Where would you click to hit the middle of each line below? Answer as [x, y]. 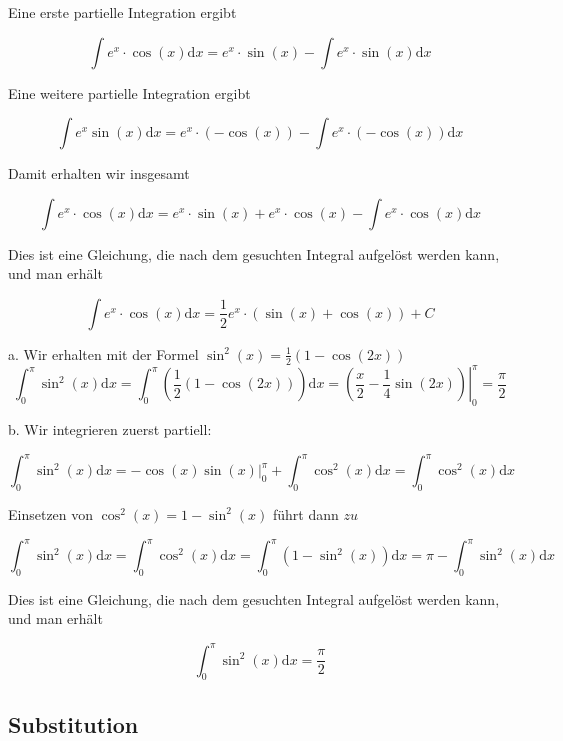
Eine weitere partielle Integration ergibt [129, 92]
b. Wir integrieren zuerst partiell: [110, 429]
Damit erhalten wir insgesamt [99, 173]
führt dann [305, 513]
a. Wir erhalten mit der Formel [103, 353]
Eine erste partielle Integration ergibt [122, 12]
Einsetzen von [51, 513]
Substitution [73, 723]
